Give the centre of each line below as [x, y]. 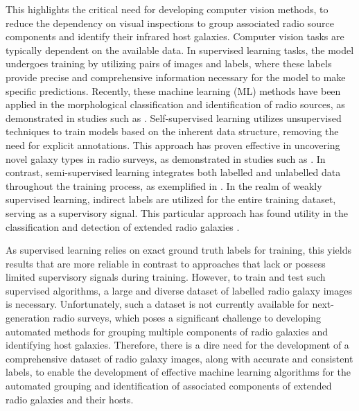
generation [28, 318]
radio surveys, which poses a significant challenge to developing [187, 318]
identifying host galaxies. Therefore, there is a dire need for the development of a [177, 345]
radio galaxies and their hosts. [70, 399]
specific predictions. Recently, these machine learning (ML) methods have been [173, 90]
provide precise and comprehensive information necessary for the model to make [176, 77]
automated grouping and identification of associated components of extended [169, 386]
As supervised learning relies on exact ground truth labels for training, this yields [179, 250]
